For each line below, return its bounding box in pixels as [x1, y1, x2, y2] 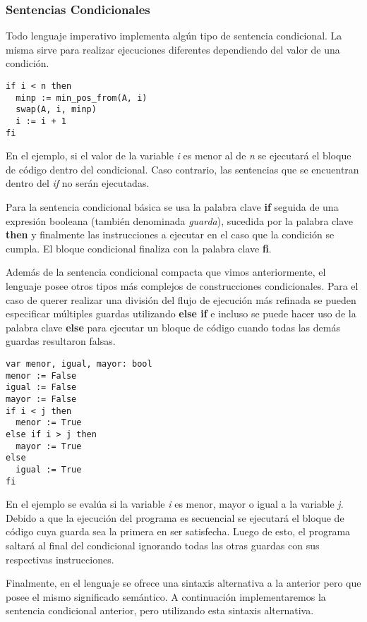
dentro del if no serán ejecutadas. [6, 176, 150, 190]
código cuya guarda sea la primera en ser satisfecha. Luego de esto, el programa [6, 524, 351, 539]
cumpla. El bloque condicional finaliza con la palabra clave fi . [6, 240, 272, 255]
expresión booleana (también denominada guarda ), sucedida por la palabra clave [6, 213, 354, 228]
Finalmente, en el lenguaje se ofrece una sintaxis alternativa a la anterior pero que [6, 575, 361, 590]
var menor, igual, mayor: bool [6, 359, 152, 369]
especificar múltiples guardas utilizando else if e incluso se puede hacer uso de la [6, 306, 356, 321]
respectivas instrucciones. [6, 551, 114, 566]
